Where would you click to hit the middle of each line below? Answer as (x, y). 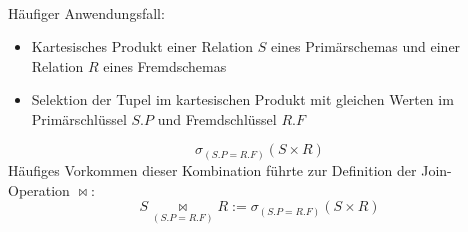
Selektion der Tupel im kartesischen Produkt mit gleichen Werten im (242, 99)
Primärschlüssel (79, 118)
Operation (39, 189)
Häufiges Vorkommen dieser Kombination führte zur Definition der (212, 170)
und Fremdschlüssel (217, 118)
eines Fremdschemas (165, 65)
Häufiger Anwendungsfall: (86, 12)
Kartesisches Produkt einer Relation (142, 46)
